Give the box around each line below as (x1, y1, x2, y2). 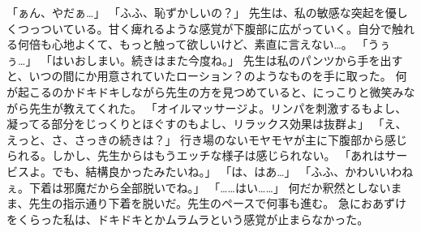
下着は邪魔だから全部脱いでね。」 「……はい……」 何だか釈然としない (28, 178, 391, 195)
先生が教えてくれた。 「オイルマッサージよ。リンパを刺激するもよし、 (28, 99, 407, 116)
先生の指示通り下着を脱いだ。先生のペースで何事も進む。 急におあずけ (28, 195, 406, 212)
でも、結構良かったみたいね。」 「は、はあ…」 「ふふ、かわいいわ (51, 162, 402, 179)
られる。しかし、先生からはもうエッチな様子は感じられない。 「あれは (6, 147, 385, 164)
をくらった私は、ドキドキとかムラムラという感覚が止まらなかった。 (6, 210, 369, 227)
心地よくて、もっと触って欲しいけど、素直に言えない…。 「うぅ (51, 36, 391, 53)
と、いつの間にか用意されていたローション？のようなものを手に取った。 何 (6, 67, 407, 84)
